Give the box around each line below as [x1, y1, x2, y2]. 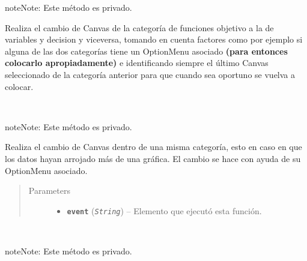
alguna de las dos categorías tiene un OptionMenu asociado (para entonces [5, 44, 288, 57]
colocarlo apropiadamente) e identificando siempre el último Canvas [5, 56, 269, 69]
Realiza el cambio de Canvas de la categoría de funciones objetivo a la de [5, 21, 274, 34]
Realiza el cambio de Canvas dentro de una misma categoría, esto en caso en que [5, 140, 302, 153]
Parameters [28, 184, 70, 197]
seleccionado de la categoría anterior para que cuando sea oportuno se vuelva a [5, 68, 296, 80]
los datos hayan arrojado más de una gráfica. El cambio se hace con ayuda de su [5, 152, 301, 164]
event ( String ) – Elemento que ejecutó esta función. [67, 204, 262, 217]
